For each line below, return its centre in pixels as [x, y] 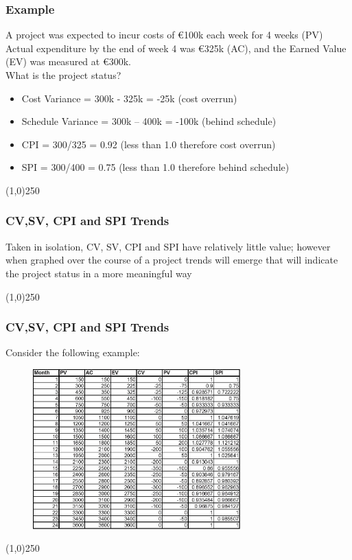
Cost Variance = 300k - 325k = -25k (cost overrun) [129, 98]
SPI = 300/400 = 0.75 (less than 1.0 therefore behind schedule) [155, 167]
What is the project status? [63, 75]
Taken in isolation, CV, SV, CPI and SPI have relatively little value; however [168, 246]
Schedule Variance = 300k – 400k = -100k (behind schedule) [149, 121]
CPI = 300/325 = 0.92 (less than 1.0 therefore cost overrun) [149, 144]
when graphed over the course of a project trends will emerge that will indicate [172, 260]
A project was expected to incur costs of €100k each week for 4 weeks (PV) [164, 35]
